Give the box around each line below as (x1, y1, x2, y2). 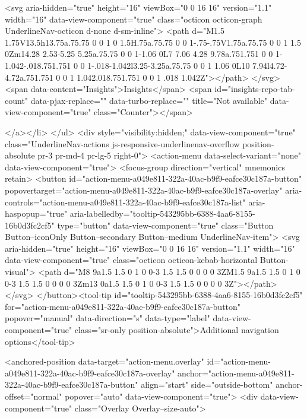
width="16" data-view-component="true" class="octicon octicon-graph (5, 12, 262, 25)
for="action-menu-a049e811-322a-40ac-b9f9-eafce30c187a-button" (5, 300, 241, 312)
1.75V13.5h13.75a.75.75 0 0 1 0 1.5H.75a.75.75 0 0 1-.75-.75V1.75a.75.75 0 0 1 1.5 (5, 36, 301, 48)
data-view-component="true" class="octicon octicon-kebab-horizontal (5, 254, 258, 266)
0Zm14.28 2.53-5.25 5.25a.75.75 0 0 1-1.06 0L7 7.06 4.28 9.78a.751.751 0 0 (5, 47, 273, 60)
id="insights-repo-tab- (214, 83, 295, 95)
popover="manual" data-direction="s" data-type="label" (5, 312, 210, 324)
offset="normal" (5, 390, 62, 402)
